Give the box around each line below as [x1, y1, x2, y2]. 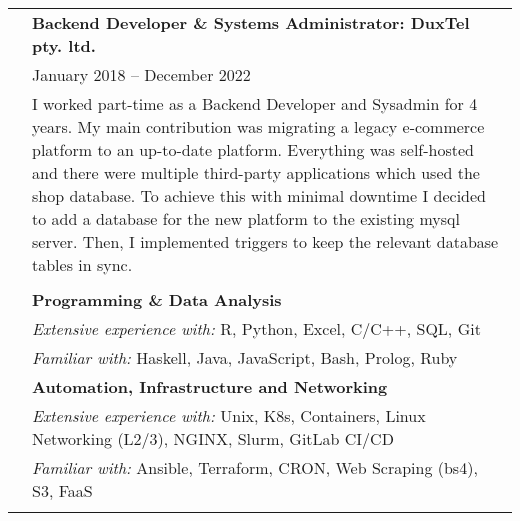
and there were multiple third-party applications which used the [32, 161, 480, 184]
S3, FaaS [32, 479, 93, 502]
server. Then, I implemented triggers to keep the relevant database [32, 230, 499, 253]
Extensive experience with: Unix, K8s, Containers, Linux [32, 404, 426, 427]
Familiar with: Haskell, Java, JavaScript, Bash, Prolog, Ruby [32, 346, 458, 369]
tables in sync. [32, 253, 133, 276]
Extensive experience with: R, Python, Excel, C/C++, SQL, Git [32, 317, 481, 340]
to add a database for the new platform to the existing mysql [32, 207, 460, 230]
